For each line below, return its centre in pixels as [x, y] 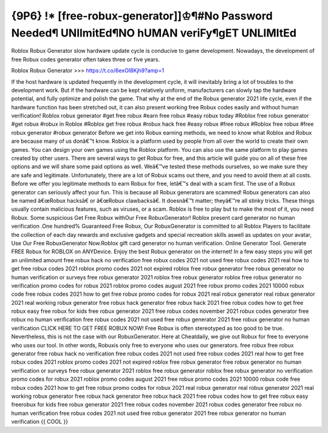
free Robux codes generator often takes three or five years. [86, 59]
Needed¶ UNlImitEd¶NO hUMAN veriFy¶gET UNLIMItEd [154, 33]
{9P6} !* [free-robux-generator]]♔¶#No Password [142, 16]
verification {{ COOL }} [39, 421]
